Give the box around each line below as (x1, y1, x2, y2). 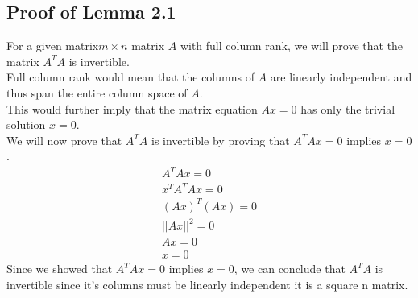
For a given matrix (6, 37, 99, 54)
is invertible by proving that (151, 131, 290, 148)
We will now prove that (6, 131, 122, 148)
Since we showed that (6, 260, 113, 277)
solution (6, 116, 46, 133)
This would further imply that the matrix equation (6, 100, 258, 117)
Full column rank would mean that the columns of (6, 68, 255, 85)
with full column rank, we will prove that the (180, 37, 404, 54)
